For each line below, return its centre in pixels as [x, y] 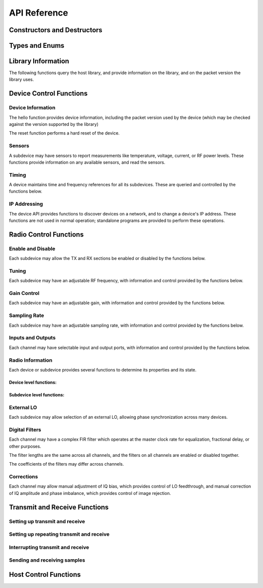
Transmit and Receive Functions [59, 507]
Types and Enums [37, 46]
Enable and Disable [32, 249]
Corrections [24, 477]
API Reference [38, 13]
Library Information [39, 61]
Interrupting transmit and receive [49, 547]
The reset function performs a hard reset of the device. [64, 133]
